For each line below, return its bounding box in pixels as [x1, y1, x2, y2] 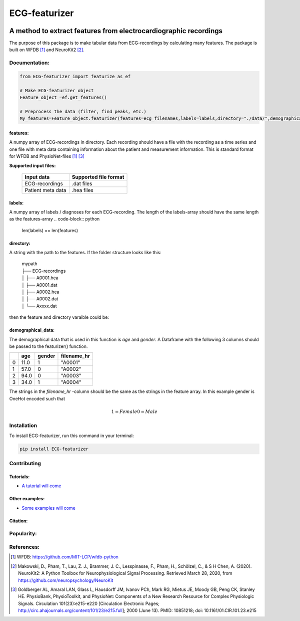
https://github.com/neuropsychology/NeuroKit [18, 577, 113, 583]
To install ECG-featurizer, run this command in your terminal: [9, 433, 134, 439]
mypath [21, 261, 37, 267]
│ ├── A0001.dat [21, 282, 57, 288]
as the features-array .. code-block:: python [9, 216, 100, 222]
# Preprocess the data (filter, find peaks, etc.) [19, 108, 147, 114]
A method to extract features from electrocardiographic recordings [9, 27, 222, 35]
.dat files [71, 180, 92, 187]
